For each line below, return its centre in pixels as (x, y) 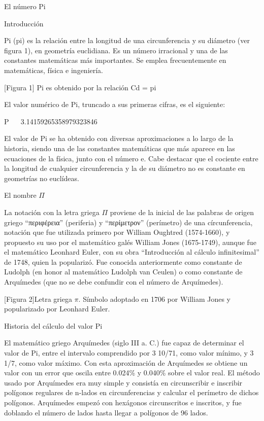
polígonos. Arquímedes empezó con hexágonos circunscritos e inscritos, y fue (123, 402)
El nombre (20, 195)
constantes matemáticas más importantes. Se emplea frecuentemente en (115, 60)
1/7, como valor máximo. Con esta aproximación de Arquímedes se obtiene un (126, 362)
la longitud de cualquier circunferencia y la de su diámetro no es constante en (125, 168)
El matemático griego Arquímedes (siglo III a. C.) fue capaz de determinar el (124, 343)
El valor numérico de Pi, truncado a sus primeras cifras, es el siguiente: (115, 104)
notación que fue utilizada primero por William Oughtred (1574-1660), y (117, 232)
